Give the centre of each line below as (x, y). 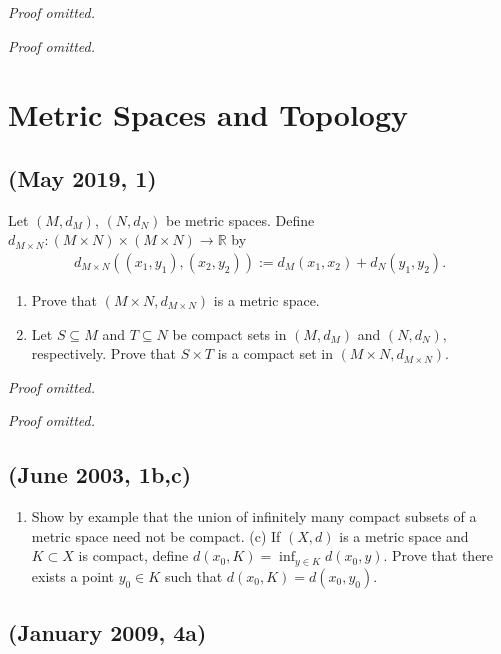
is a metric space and (404, 535)
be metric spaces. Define (240, 219)
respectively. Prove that (104, 353)
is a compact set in (275, 353)
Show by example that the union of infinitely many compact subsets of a (254, 516)
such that (193, 575)
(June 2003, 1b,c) (100, 474)
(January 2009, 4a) (107, 632)
